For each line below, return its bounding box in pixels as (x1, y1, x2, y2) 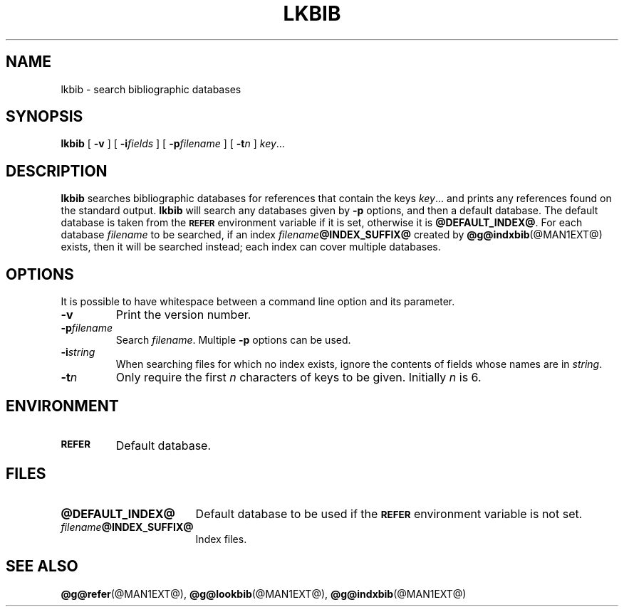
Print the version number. (115, 307, 251, 322)
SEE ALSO (6, 557, 78, 576)
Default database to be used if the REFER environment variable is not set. (195, 506, 583, 521)
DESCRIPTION (6, 162, 108, 180)
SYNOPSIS (6, 107, 83, 126)
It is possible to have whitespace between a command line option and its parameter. (61, 295, 455, 308)
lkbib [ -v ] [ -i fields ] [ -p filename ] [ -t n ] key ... (61, 137, 285, 150)
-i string (61, 346, 95, 359)
